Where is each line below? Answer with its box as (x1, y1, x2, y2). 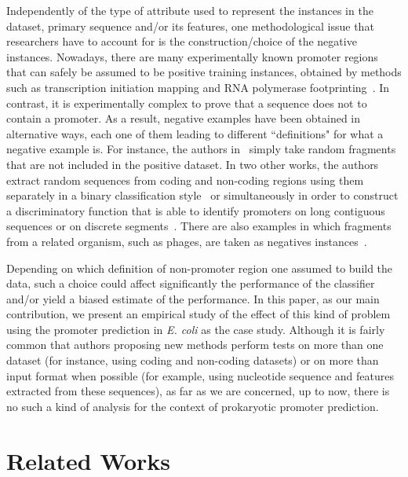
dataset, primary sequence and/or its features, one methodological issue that (6, 17, 374, 34)
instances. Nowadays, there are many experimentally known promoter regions (6, 48, 378, 64)
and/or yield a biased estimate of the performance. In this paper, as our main (6, 290, 380, 306)
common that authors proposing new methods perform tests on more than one (6, 336, 384, 353)
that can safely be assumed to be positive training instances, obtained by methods (6, 64, 402, 80)
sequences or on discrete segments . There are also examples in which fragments (6, 218, 392, 234)
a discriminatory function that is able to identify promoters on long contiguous (6, 202, 385, 218)
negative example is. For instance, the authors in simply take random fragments (6, 141, 396, 157)
